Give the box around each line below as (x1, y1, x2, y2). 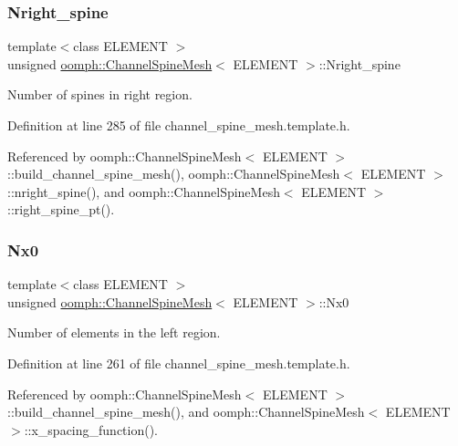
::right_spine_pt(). (7, 200, 115, 219)
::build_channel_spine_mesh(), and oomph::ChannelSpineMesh (7, 402, 365, 421)
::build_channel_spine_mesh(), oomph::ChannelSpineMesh (7, 164, 340, 183)
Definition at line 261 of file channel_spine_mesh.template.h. (7, 353, 350, 372)
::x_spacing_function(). (24, 420, 158, 439)
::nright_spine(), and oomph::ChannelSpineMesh (7, 182, 280, 201)
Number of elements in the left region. (7, 323, 221, 342)
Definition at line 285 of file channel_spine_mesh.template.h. (7, 116, 350, 134)
